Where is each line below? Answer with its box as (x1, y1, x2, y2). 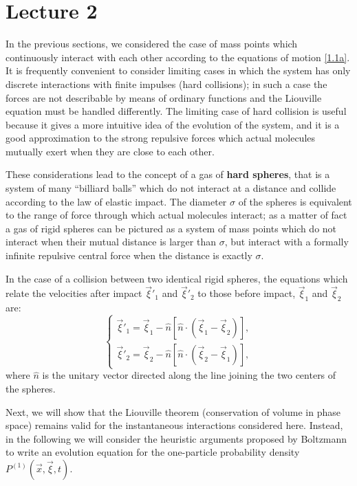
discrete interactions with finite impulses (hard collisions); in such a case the (6, 76, 327, 91)
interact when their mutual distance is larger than (6, 234, 216, 249)
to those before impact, (197, 286, 296, 300)
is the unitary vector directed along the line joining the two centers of (42, 368, 336, 382)
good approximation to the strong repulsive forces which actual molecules (6, 131, 316, 145)
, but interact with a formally (224, 234, 349, 249)
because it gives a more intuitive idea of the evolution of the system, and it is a (6, 117, 340, 131)
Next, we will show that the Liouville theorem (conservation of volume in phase (6, 404, 340, 419)
